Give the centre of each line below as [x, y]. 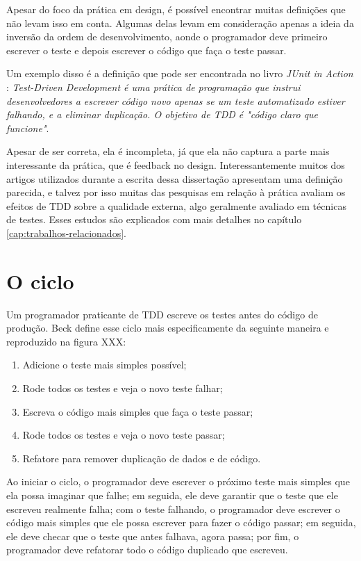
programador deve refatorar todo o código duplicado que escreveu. [147, 550]
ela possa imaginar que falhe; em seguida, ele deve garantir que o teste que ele [172, 495]
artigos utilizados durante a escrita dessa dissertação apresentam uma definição [175, 178]
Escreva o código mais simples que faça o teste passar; [138, 411]
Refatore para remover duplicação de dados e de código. [142, 458]
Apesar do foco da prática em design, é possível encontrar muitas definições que [176, 9]
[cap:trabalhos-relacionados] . [66, 233]
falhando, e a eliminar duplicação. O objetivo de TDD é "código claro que [162, 114]
